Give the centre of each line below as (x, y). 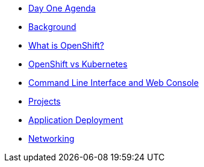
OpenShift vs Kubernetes (78, 64)
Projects (45, 101)
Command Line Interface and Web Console (114, 83)
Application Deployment (76, 120)
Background (52, 27)
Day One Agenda (62, 8)
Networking (51, 138)
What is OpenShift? (66, 45)
